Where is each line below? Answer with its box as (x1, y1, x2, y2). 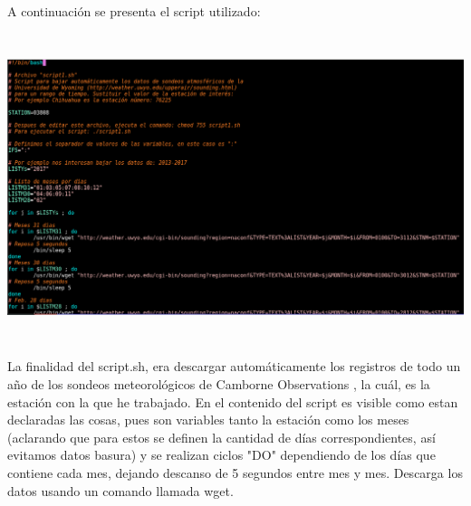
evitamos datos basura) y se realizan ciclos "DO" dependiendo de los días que (7, 445, 436, 464)
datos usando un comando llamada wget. (7, 481, 234, 500)
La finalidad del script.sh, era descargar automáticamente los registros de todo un (7, 357, 461, 376)
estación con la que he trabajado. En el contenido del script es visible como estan (7, 392, 458, 411)
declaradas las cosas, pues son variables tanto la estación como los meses (7, 410, 409, 429)
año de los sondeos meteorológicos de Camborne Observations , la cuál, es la (7, 374, 430, 393)
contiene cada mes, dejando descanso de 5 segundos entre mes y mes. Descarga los (7, 463, 463, 482)
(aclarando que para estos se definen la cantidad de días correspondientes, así (7, 427, 436, 446)
